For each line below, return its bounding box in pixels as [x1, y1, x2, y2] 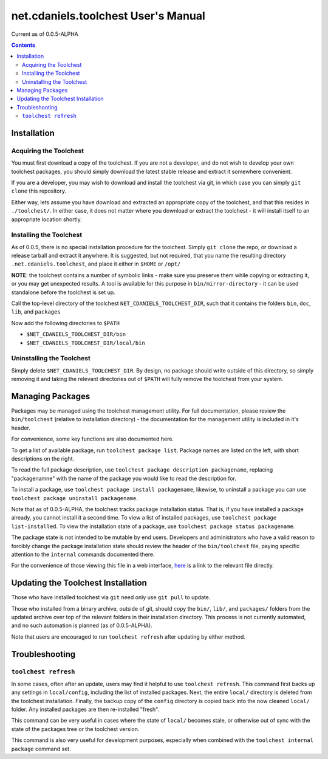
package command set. [11, 745, 71, 752]
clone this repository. [11, 187, 67, 194]
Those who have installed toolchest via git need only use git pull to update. [11, 594, 211, 601]
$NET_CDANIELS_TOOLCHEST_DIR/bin [26, 331, 126, 338]
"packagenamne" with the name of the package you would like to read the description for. [11, 475, 237, 482]
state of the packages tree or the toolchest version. [11, 725, 140, 732]
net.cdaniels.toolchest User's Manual [11, 9, 206, 22]
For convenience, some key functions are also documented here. [11, 435, 174, 443]
